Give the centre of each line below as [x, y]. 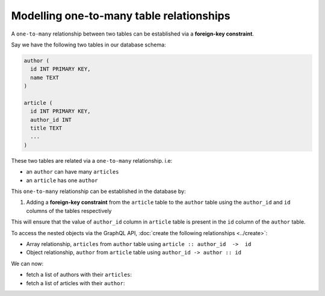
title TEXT [46, 128]
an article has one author [62, 180]
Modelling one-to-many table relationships [121, 16]
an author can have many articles [73, 172]
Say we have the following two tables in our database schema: [88, 45]
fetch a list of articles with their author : [76, 283]
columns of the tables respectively [69, 210]
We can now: [27, 263]
